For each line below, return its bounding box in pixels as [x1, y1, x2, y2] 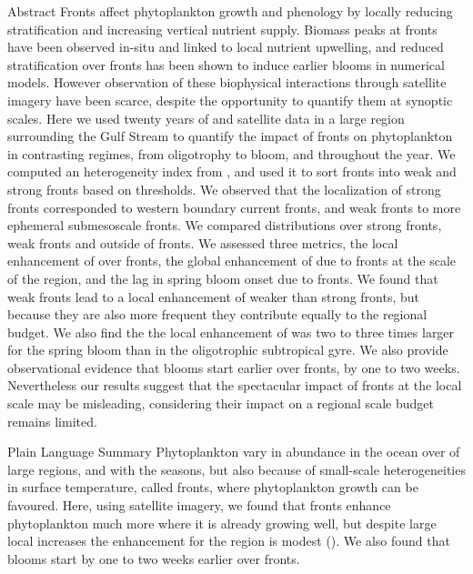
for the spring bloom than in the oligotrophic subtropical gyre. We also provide [7, 340, 448, 359]
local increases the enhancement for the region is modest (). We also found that [7, 531, 450, 550]
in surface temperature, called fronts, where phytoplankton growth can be [7, 478, 418, 497]
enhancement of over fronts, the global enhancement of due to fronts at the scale [7, 251, 457, 270]
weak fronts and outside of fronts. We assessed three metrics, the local [7, 233, 398, 252]
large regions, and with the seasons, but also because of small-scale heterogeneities [7, 459, 466, 478]
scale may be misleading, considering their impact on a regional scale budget [7, 394, 435, 413]
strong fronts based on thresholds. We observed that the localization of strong [7, 179, 441, 198]
